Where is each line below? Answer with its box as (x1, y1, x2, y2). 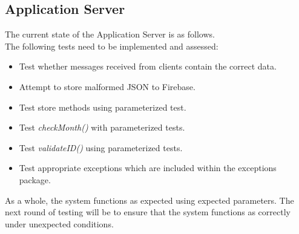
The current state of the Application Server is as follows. (5, 28, 215, 41)
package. (19, 173, 51, 186)
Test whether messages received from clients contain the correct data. (19, 60, 277, 73)
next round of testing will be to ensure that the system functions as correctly (5, 206, 291, 218)
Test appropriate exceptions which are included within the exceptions (19, 161, 277, 174)
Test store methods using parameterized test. (19, 100, 186, 113)
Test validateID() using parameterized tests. (19, 141, 183, 154)
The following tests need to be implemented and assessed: (5, 39, 218, 52)
